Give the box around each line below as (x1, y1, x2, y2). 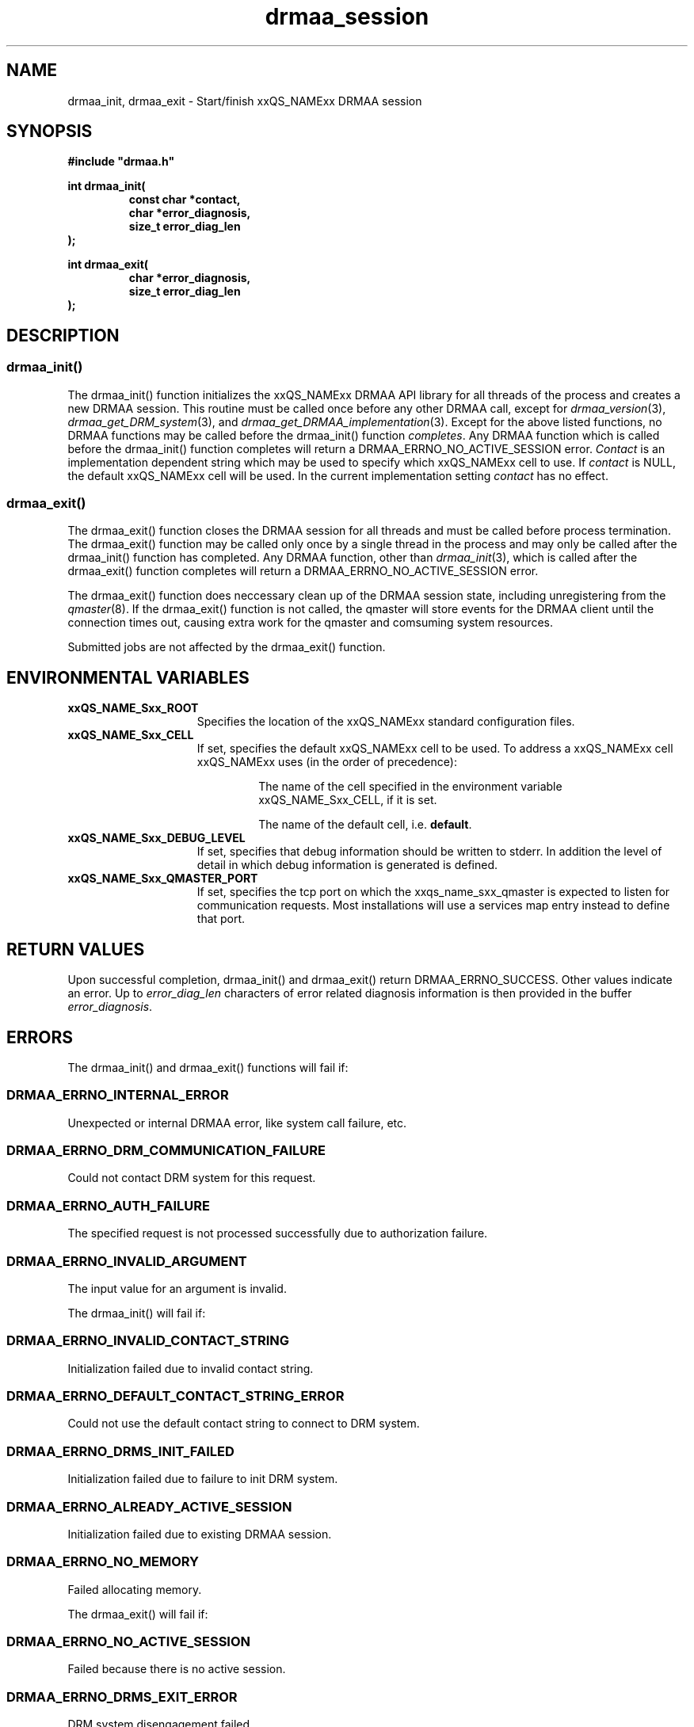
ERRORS (6, 1027, 74, 1047)
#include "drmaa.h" (67, 154, 175, 169)
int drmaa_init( (67, 179, 146, 193)
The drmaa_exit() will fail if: (67, 1607, 208, 1621)
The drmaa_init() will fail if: (67, 1306, 206, 1320)
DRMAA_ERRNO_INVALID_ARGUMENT (6, 1252, 247, 1269)
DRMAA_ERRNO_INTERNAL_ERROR (6, 1087, 229, 1104)
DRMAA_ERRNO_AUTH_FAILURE (6, 1197, 210, 1214)
